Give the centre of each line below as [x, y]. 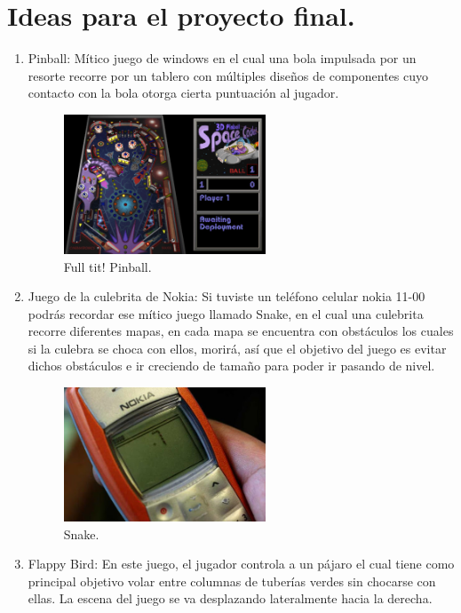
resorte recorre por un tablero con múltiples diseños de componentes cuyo [228, 75]
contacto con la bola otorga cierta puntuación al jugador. [183, 93]
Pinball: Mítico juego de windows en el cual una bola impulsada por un [222, 58]
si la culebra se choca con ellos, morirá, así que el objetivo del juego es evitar [237, 348]
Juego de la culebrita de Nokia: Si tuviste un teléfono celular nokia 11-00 [227, 296]
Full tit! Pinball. [107, 266]
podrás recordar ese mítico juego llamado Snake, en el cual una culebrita [226, 313]
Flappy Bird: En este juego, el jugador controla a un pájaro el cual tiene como [241, 564]
